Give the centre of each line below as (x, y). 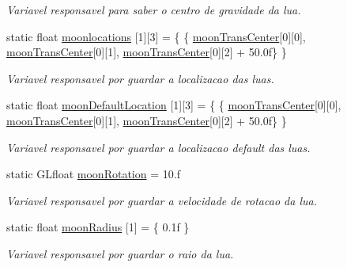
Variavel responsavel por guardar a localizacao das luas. (140, 78)
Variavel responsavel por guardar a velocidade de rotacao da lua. (162, 200)
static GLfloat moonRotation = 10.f (93, 174)
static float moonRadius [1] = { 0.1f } (98, 227)
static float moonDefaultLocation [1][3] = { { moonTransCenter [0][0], (174, 105)
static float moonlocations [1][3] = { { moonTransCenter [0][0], (156, 36)
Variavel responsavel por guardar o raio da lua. (120, 253)
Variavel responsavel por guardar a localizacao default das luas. (158, 147)
